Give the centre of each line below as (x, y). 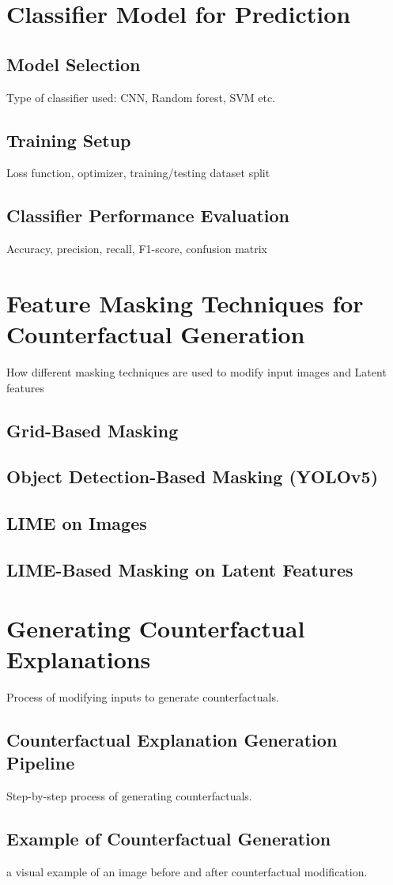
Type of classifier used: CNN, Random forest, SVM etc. (141, 97)
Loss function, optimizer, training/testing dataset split (138, 173)
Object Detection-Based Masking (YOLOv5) (193, 477)
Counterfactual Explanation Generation (172, 739)
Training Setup (69, 140)
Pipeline (41, 763)
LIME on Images (77, 523)
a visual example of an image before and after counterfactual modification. (187, 871)
